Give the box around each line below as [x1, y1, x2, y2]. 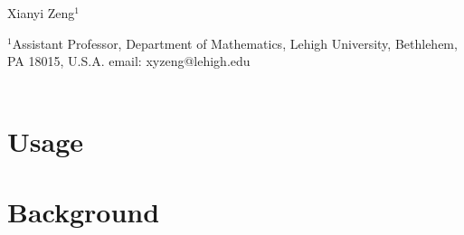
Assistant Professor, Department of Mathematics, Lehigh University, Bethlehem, [12, 33, 458, 52]
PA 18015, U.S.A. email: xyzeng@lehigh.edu [7, 52, 251, 70]
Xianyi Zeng [7, 4, 75, 22]
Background [7, 193, 160, 230]
